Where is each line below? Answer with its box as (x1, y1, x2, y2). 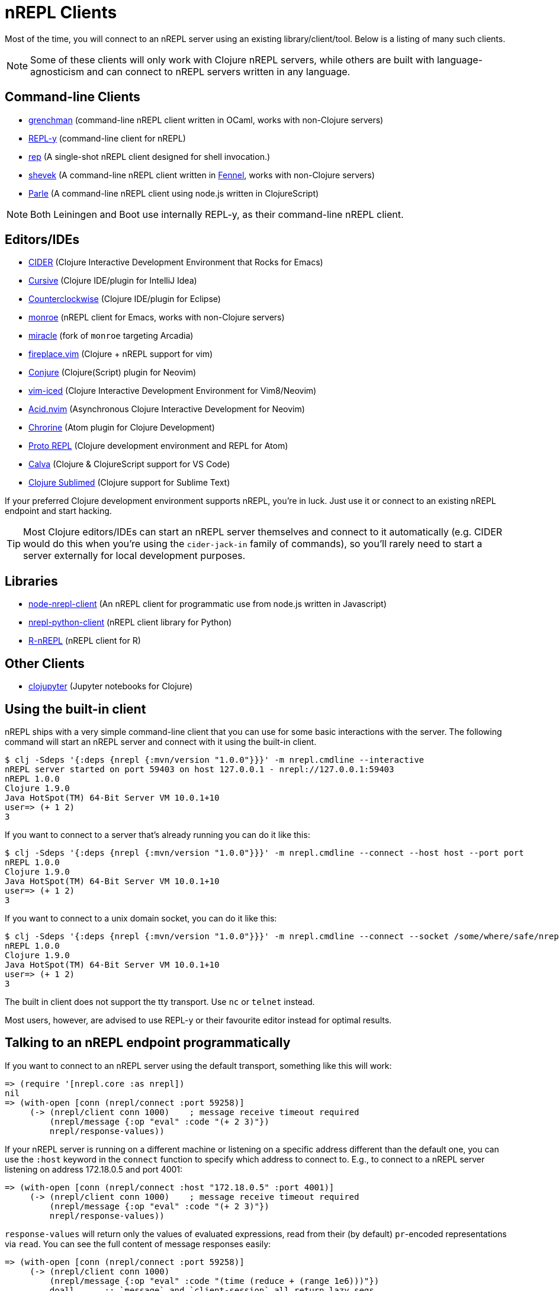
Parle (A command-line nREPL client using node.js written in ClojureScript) (28, 188, 319, 198)
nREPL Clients (5, 2, 117, 23)
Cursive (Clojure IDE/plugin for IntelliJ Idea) (28, 275, 197, 286)
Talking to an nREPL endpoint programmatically (5, 1035, 291, 1051)
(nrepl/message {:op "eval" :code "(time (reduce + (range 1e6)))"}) (49, 1276, 380, 1286)
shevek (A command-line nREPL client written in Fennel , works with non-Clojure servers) (28, 169, 375, 180)
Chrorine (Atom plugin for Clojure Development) (28, 422, 215, 433)
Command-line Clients (5, 89, 140, 105)
